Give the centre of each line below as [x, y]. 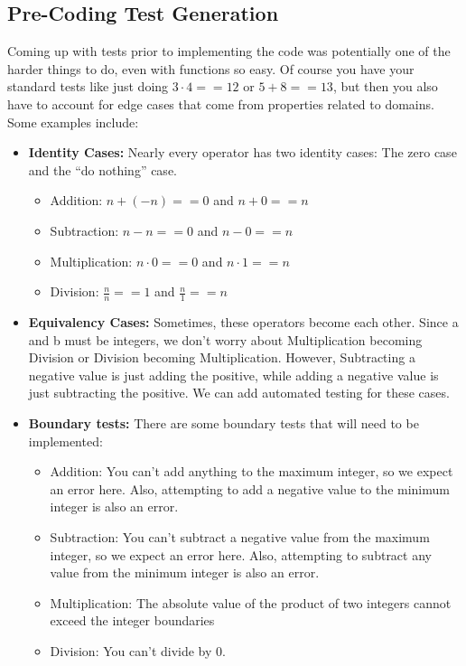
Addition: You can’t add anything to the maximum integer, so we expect [252, 471]
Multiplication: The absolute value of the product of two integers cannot [251, 602]
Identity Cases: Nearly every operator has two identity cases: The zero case [242, 152]
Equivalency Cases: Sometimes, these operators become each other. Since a [243, 321]
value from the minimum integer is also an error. [185, 572]
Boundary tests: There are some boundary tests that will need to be [224, 422]
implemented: [65, 441]
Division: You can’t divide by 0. [138, 650]
